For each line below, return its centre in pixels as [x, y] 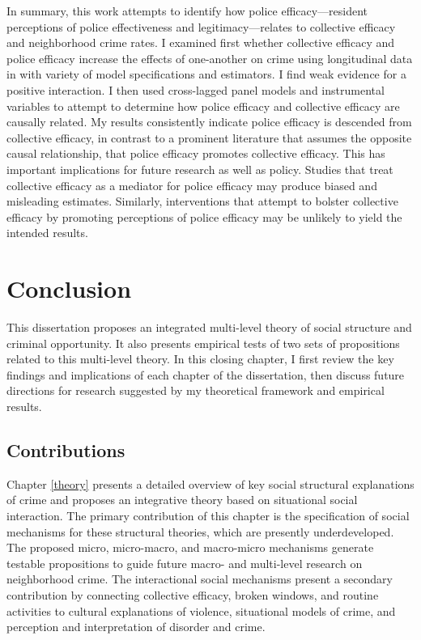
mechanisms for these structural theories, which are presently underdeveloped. [200, 531]
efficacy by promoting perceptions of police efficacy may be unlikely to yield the [204, 216]
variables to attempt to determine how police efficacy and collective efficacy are [203, 106]
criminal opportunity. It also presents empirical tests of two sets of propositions [203, 343]
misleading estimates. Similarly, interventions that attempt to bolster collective [202, 201]
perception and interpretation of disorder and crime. [136, 627]
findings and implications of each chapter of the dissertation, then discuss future [206, 374]
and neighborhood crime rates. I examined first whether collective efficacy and [201, 42]
